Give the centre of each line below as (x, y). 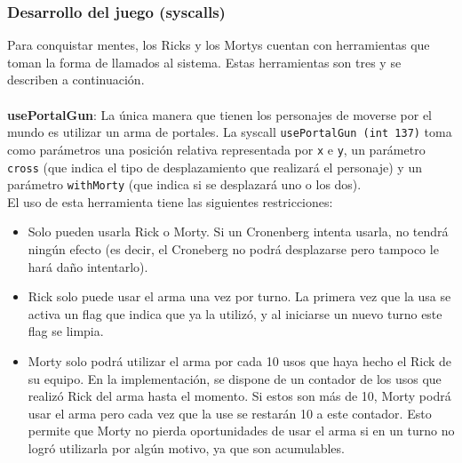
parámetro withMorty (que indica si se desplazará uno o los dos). (184, 184)
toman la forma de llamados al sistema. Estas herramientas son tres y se (204, 62)
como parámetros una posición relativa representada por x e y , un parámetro (216, 149)
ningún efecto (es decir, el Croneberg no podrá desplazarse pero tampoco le (233, 249)
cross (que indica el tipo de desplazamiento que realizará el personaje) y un (215, 167)
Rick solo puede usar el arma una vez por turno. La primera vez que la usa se (239, 296)
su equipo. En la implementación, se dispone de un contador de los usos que (235, 378)
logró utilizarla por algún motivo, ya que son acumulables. (186, 447)
